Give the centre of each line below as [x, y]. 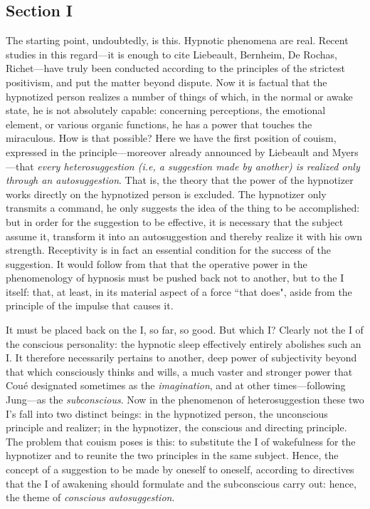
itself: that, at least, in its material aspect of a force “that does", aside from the [179, 291]
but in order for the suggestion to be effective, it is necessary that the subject [175, 221]
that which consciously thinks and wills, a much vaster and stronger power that [179, 371]
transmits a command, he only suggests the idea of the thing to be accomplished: [183, 208]
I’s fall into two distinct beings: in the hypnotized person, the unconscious [167, 413]
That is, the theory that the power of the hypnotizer [239, 180]
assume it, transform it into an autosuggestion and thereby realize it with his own [184, 236]
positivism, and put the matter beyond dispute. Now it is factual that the [166, 82]
